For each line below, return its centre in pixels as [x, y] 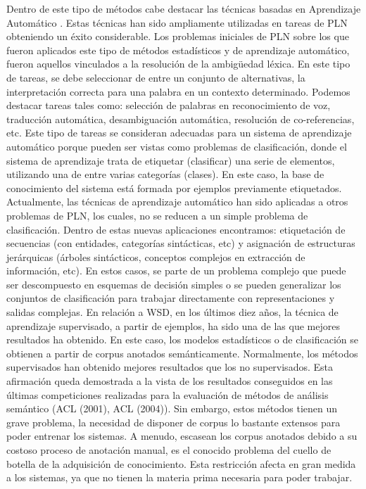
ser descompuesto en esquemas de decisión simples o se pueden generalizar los [174, 284]
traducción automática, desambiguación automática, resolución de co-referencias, [181, 119]
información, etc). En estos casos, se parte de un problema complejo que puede [176, 271]
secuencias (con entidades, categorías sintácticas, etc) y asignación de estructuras [181, 243]
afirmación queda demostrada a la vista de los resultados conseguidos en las [170, 381]
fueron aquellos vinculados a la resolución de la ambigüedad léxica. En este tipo [178, 64]
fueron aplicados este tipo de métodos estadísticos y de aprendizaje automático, [178, 50]
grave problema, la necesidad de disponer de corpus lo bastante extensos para [173, 422]
